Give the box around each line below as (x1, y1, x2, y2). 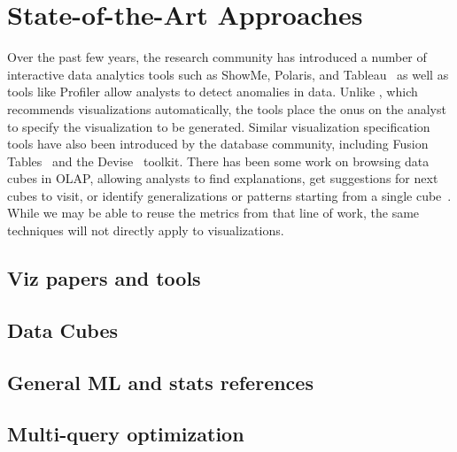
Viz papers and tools (7, 264, 201, 292)
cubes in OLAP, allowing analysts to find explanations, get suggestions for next (7, 169, 438, 188)
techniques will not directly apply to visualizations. (7, 221, 284, 240)
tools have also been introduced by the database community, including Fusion (7, 134, 429, 153)
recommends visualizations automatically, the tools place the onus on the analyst (7, 99, 446, 118)
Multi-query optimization (7, 420, 244, 448)
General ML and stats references (7, 368, 314, 395)
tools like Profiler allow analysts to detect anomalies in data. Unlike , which (7, 82, 418, 101)
